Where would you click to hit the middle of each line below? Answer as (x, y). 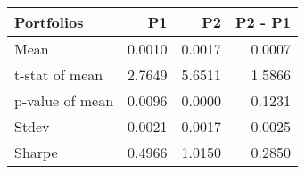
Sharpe (36, 152)
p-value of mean (64, 100)
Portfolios (49, 22)
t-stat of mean (59, 75)
